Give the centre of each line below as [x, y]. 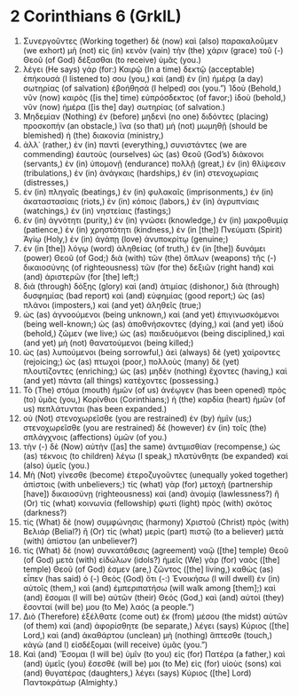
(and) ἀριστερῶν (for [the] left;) [81, 276]
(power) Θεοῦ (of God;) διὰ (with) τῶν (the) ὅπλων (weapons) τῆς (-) [150, 257]
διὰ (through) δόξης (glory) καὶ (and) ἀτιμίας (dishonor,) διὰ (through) [151, 286]
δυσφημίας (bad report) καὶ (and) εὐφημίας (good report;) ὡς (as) [144, 296]
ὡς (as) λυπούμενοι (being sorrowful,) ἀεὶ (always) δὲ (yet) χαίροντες [152, 352]
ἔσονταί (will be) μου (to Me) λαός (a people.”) [108, 606]
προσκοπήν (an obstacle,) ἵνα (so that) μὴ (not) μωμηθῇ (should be [145, 125]
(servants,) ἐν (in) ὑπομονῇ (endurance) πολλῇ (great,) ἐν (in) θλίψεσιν [154, 163]
